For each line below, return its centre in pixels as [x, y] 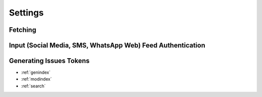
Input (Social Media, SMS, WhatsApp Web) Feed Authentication [107, 45]
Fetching [23, 30]
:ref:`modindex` [36, 79]
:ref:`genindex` [36, 72]
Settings [26, 13]
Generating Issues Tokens [49, 61]
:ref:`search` [33, 86]
